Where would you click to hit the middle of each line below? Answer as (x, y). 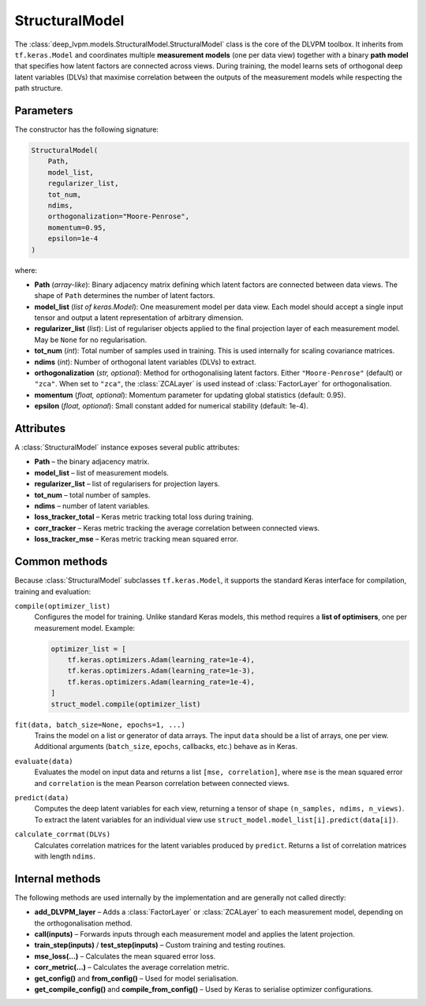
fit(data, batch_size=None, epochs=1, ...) (100, 725)
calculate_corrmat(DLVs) (62, 835)
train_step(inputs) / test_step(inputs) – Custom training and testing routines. (160, 945)
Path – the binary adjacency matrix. (92, 462)
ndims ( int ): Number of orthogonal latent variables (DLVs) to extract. (145, 362)
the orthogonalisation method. (84, 923)
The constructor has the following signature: (87, 129)
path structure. (39, 88)
